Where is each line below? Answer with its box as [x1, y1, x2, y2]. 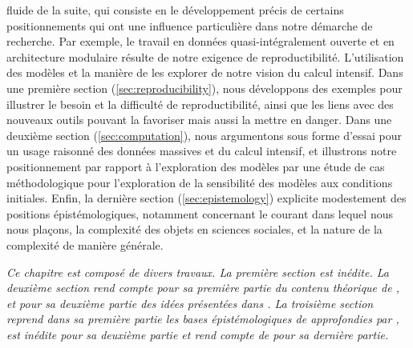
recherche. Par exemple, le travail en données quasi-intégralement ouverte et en [6, 33, 395, 50]
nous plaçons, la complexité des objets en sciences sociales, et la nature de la [6, 221, 383, 238]
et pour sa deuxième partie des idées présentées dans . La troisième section [6, 294, 374, 311]
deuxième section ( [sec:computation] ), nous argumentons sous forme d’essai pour [6, 126, 403, 143]
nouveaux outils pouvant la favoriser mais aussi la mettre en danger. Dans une [6, 111, 392, 128]
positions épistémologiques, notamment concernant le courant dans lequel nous [6, 205, 393, 222]
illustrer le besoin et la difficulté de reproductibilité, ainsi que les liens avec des [6, 95, 394, 112]
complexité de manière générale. [6, 236, 164, 253]
